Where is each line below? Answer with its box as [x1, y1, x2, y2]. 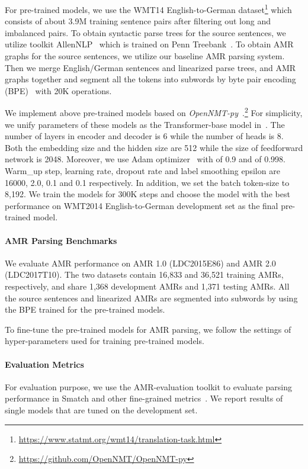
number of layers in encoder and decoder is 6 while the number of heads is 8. [5, 130, 284, 142]
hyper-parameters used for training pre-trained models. [5, 335, 204, 347]
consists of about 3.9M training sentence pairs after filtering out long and [5, 15, 271, 27]
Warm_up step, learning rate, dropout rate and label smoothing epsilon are [5, 165, 280, 177]
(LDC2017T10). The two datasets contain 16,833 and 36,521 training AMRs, [5, 268, 284, 281]
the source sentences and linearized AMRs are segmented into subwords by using [5, 291, 298, 304]
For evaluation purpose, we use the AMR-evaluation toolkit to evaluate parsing [5, 380, 292, 393]
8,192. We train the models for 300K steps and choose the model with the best [5, 188, 290, 200]
